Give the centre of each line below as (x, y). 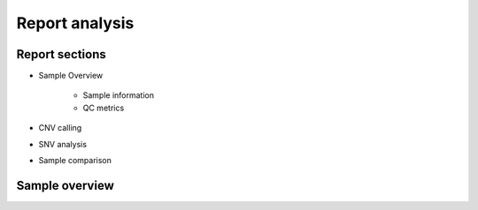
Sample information (119, 95)
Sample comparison (75, 161)
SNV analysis (63, 144)
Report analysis (75, 23)
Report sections (61, 54)
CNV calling (60, 128)
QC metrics (104, 108)
